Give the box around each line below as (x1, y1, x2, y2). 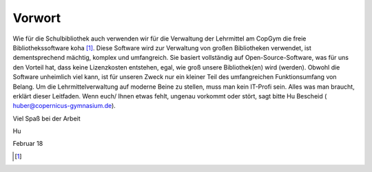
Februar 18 (12, 140, 43, 148)
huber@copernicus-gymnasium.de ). (12, 102, 116, 110)
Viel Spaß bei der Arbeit (12, 114, 81, 122)
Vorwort (12, 10, 61, 25)
